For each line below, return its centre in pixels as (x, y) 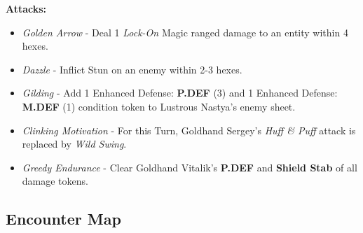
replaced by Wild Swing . (74, 144)
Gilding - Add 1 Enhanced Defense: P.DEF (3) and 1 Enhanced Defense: (180, 93)
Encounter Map (63, 219)
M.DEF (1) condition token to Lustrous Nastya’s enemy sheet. (159, 106)
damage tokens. (55, 181)
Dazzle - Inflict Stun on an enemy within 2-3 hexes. (132, 69)
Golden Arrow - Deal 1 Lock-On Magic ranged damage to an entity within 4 (185, 32)
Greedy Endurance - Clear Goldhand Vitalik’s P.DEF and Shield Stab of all (190, 167)
